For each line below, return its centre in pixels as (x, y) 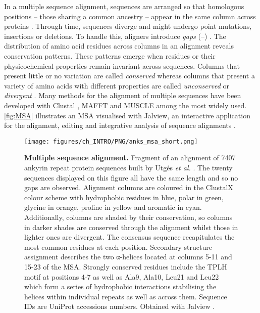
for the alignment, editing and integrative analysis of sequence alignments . (120, 125)
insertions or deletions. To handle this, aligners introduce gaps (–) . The (115, 36)
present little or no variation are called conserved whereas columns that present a (129, 76)
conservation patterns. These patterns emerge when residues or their (110, 55)
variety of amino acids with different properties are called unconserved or (117, 85)
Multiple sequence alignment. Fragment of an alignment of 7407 (130, 158)
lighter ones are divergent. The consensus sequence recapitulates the (129, 237)
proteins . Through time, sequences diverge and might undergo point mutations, (128, 26)
